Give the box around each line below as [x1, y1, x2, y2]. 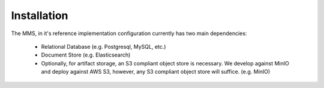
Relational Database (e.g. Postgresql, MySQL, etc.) [41, 43, 166, 50]
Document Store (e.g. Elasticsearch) [41, 51, 131, 59]
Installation [11, 9, 68, 22]
